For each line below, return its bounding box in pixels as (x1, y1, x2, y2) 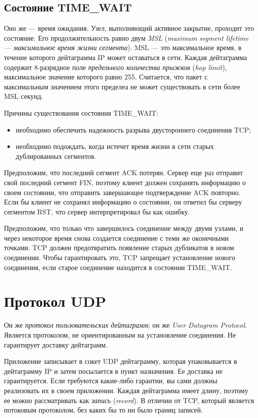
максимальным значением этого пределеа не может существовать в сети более (4, 81, 241, 91)
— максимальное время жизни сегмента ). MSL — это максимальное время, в (4, 42, 242, 53)
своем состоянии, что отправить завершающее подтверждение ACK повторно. (4, 187, 241, 197)
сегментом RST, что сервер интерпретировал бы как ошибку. (4, 206, 190, 216)
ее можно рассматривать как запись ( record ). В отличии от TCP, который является (4, 395, 254, 405)
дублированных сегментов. (15, 150, 96, 161)
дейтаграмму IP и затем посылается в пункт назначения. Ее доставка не (4, 365, 223, 376)
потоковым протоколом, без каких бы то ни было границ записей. (4, 405, 203, 415)
